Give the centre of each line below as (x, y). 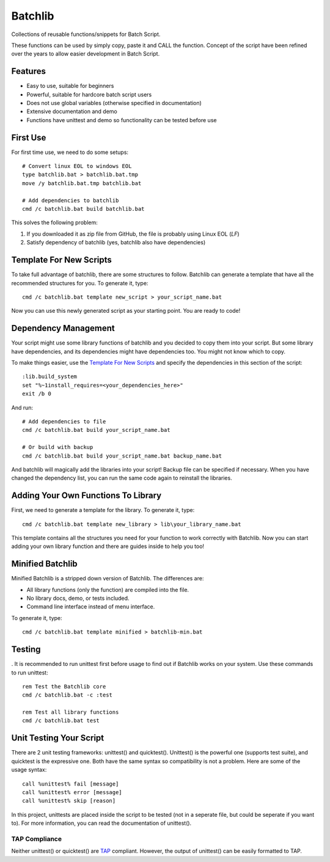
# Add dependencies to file (64, 421)
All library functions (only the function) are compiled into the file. (108, 590)
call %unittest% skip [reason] (69, 801)
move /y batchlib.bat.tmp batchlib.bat (82, 183)
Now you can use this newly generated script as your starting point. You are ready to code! (126, 311)
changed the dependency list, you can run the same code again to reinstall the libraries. (122, 478)
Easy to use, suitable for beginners (70, 86)
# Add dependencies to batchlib (71, 200)
